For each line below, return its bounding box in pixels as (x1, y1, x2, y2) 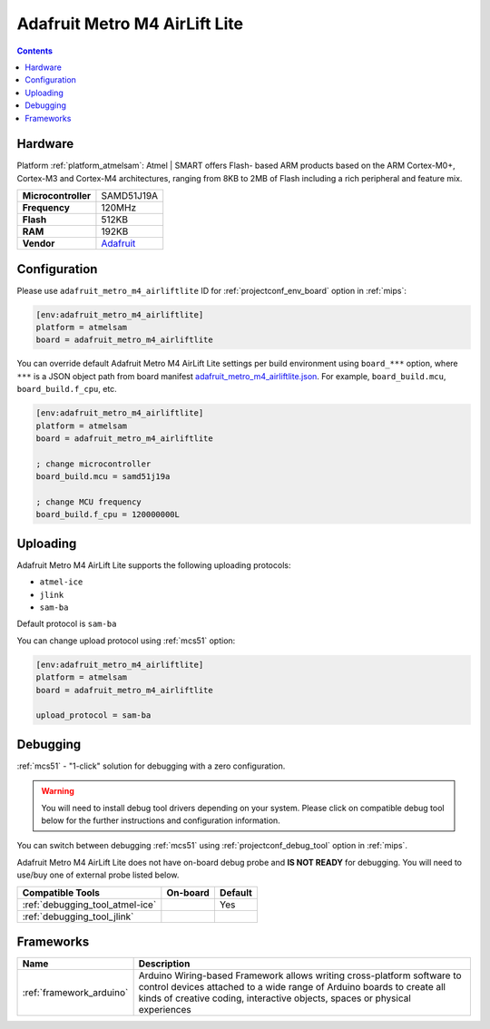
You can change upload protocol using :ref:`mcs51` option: (16, 635, 236, 646)
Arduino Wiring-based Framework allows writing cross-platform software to (138, 969, 462, 982)
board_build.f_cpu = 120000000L (35, 509, 181, 520)
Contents (16, 45, 54, 56)
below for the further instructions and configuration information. (41, 815, 280, 826)
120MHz (101, 201, 137, 214)
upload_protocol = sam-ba (35, 710, 152, 720)
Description (138, 957, 191, 970)
